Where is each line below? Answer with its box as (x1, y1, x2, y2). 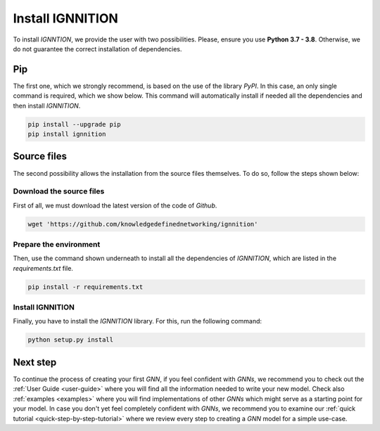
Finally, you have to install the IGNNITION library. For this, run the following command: (13, 317, 262, 326)
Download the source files (13, 186, 105, 196)
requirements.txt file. (13, 264, 74, 272)
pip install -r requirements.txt (27, 283, 144, 291)
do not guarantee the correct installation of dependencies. (13, 44, 182, 53)
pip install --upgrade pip (27, 120, 121, 128)
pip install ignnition (27, 130, 106, 138)
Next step (13, 356, 57, 368)
